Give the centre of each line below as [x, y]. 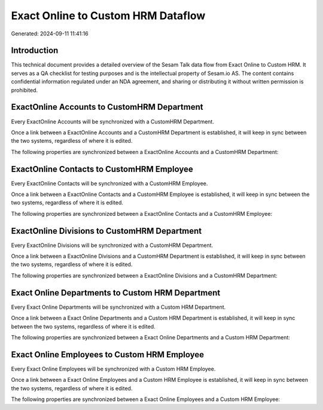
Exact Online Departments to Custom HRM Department [116, 293]
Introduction [35, 51]
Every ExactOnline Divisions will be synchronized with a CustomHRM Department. [112, 245]
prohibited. [25, 90]
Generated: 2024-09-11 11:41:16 [50, 34]
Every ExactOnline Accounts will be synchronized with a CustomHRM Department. [113, 121]
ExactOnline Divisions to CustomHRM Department [106, 231]
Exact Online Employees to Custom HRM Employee [108, 355]
